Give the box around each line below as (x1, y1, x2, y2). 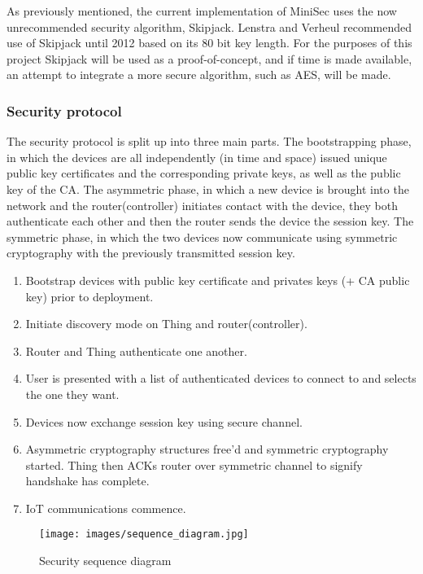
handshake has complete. (25, 472, 150, 489)
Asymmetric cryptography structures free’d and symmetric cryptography (25, 440, 389, 458)
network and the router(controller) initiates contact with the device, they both (7, 196, 398, 213)
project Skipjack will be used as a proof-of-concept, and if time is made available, (7, 50, 412, 67)
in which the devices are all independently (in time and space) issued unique (7, 148, 387, 165)
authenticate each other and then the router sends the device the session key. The (7, 213, 414, 230)
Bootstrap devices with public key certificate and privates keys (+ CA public (25, 271, 410, 288)
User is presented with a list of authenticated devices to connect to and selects (25, 370, 416, 387)
